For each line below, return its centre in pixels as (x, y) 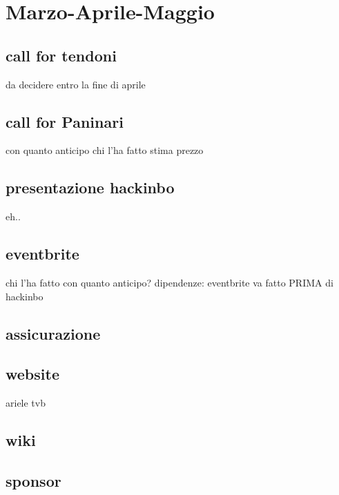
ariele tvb (26, 403)
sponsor (33, 480)
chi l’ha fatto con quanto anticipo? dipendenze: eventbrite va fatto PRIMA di (169, 282)
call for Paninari (65, 121)
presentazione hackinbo (90, 187)
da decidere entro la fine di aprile (76, 84)
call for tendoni (61, 55)
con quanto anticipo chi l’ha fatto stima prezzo (105, 150)
